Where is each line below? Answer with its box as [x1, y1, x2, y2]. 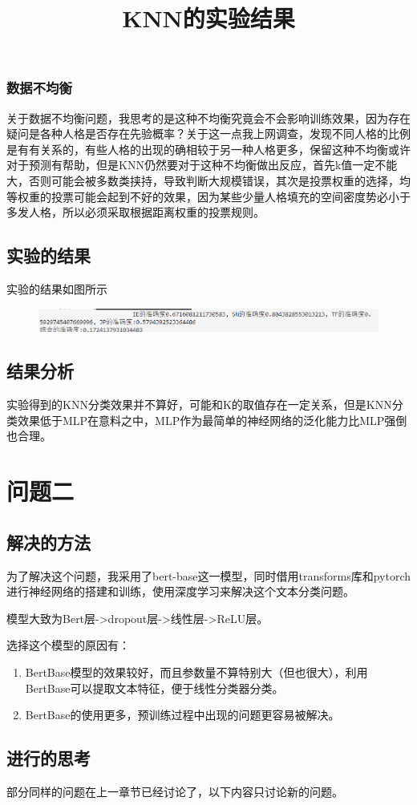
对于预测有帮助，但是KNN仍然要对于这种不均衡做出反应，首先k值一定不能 [6, 156, 398, 173]
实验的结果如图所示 [6, 281, 107, 297]
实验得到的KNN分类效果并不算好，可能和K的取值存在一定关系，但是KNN [6, 396, 392, 413]
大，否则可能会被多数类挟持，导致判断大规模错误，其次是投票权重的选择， [6, 172, 399, 189]
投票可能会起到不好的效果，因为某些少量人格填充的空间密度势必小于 [51, 188, 411, 204]
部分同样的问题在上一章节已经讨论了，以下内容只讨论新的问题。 [6, 783, 343, 799]
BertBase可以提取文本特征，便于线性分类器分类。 [25, 679, 284, 696]
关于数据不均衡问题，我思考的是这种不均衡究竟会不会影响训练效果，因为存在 [6, 109, 411, 126]
